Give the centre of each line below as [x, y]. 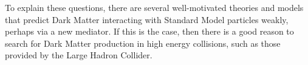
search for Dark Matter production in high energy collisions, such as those [143, 43]
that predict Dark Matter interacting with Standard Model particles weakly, [147, 19]
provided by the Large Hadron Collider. [79, 55]
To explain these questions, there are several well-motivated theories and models [154, 7]
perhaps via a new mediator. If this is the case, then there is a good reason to [149, 31]
